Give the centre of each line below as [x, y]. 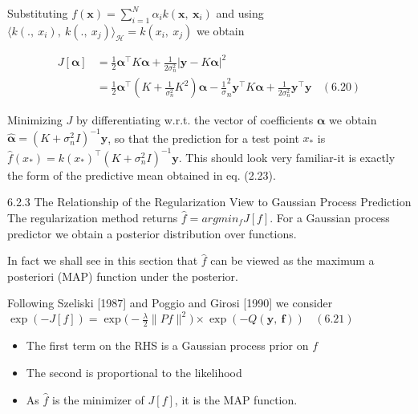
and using [240, 13]
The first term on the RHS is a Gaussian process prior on [167, 345]
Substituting [38, 13]
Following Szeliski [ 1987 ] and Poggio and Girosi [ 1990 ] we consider [170, 303]
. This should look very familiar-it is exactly [287, 157]
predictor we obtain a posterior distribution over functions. [152, 233]
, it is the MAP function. [236, 399]
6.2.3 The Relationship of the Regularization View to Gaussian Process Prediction [209, 202]
